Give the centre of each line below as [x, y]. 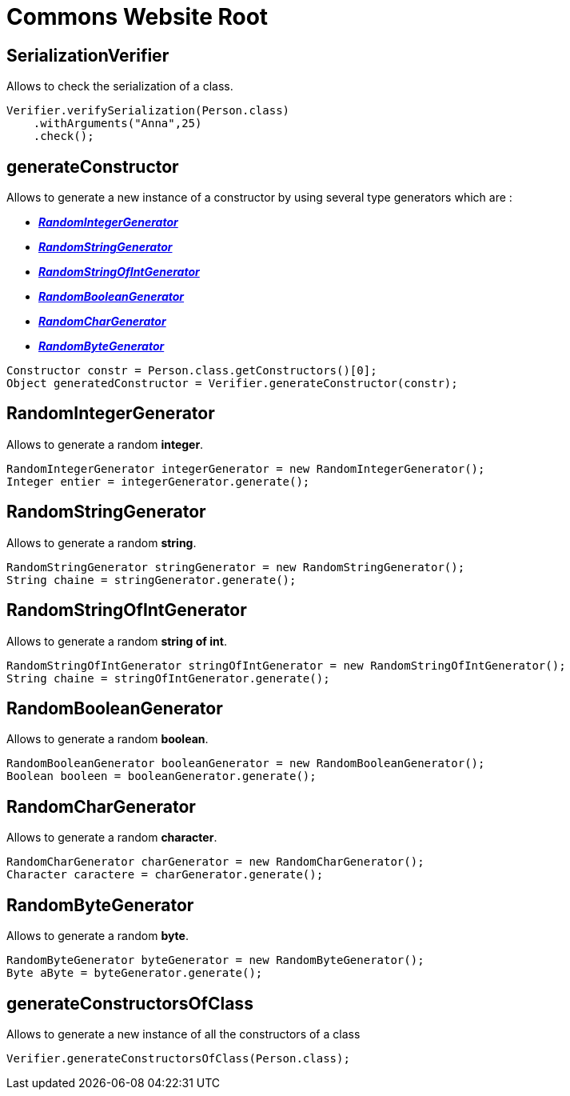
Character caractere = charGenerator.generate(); [165, 875]
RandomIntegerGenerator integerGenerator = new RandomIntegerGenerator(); [246, 468]
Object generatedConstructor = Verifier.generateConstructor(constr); [232, 384]
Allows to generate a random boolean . [108, 739]
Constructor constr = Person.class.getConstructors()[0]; [192, 371]
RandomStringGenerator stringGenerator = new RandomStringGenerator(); [236, 567]
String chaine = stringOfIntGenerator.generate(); [168, 678]
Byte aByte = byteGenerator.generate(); [135, 973]
